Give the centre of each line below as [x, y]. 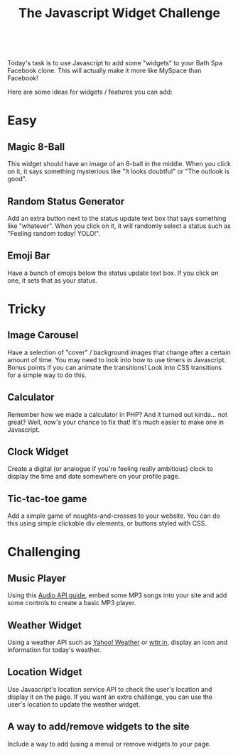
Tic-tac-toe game [47, 499]
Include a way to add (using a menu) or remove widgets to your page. [109, 744]
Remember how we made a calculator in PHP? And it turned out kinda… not [118, 414]
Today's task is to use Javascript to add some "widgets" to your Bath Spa [115, 63]
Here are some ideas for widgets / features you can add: [90, 92]
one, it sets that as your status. [53, 280]
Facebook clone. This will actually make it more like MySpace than [104, 71]
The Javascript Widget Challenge [119, 13]
